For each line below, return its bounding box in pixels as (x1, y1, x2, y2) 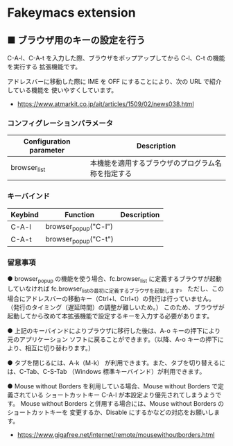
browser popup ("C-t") (45, 234, 114, 245)
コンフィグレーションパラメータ (7, 118, 113, 128)
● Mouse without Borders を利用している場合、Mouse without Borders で (7, 381, 218, 390)
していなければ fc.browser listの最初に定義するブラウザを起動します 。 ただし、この (7, 284, 224, 294)
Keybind (10, 209, 40, 219)
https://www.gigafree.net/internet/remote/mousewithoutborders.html (17, 430, 215, 438)
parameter (29, 146, 65, 155)
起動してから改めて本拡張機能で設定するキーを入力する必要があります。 (7, 311, 214, 320)
